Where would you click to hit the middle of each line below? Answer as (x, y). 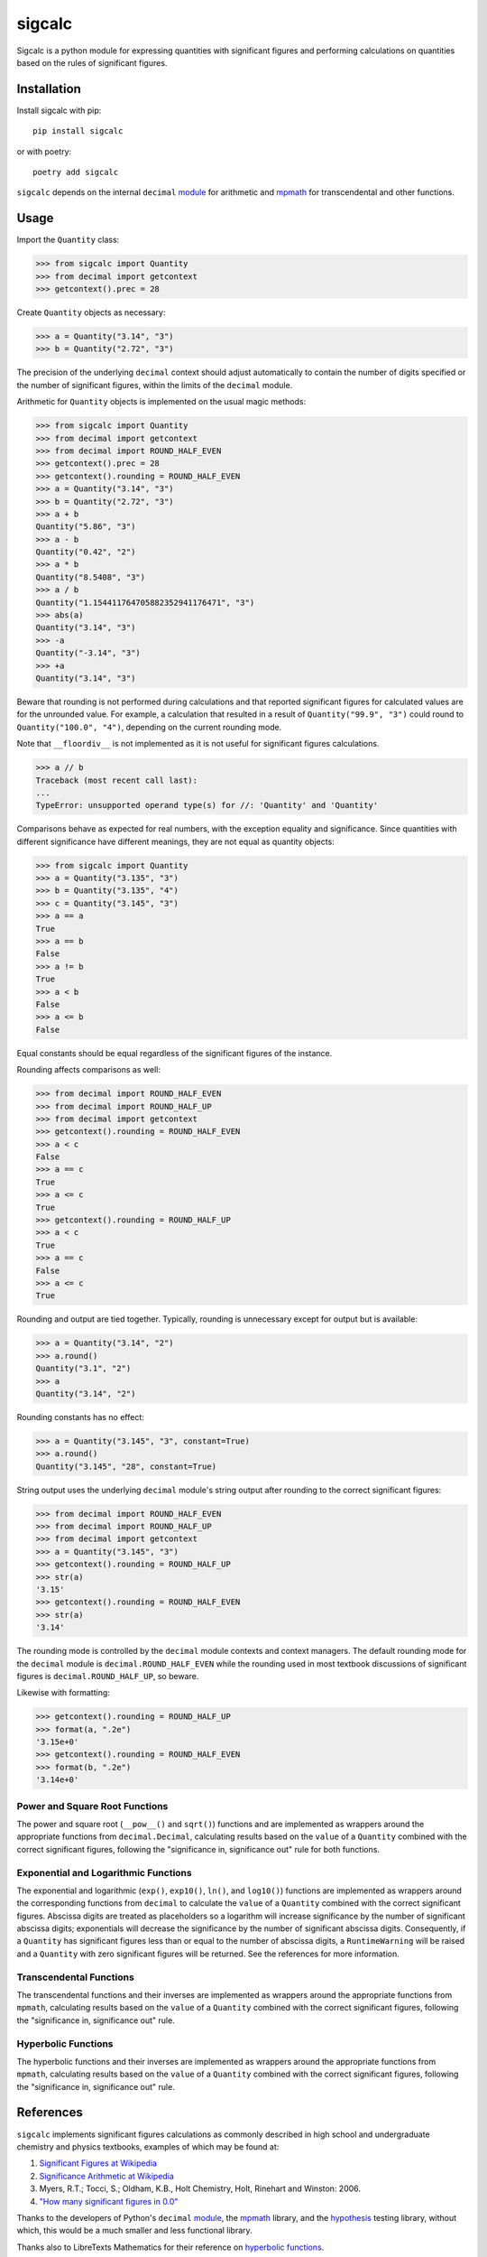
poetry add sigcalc (76, 172)
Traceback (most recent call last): (117, 780)
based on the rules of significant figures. (92, 62)
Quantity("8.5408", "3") (91, 577)
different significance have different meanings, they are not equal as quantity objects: (176, 841)
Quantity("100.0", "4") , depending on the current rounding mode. (149, 727)
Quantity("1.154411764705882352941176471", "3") (145, 602)
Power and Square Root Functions (92, 1806)
